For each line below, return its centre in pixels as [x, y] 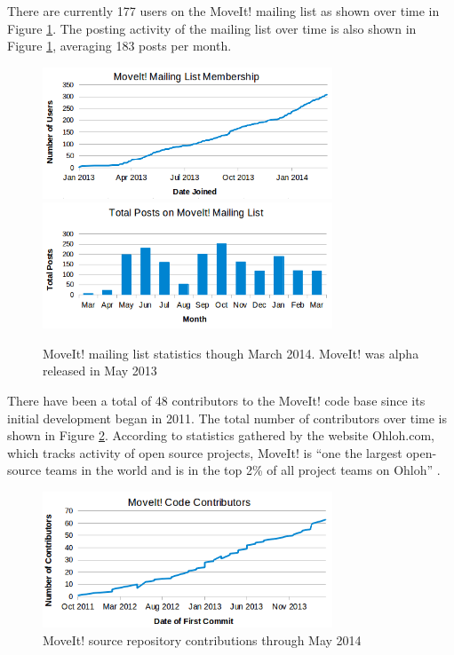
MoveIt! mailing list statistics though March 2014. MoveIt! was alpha [231, 353]
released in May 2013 [100, 371]
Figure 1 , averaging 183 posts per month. [119, 46]
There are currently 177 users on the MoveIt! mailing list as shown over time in [223, 11]
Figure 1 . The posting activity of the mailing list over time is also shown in [212, 28]
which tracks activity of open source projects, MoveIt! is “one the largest [205, 452]
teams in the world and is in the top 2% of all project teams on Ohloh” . [243, 470]
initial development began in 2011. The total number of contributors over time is [227, 418]
